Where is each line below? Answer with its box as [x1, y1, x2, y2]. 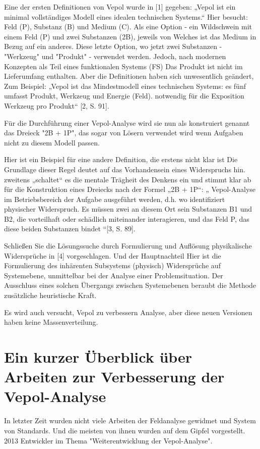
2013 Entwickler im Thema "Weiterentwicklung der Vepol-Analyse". [4, 435, 213, 445]
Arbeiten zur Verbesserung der [4, 366, 225, 387]
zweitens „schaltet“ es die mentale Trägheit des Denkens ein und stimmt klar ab [4, 174, 251, 184]
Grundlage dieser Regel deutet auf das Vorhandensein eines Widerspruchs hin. [4, 164, 245, 174]
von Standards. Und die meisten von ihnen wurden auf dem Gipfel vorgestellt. [4, 425, 245, 435]
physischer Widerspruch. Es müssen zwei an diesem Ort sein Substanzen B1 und [4, 204, 252, 214]
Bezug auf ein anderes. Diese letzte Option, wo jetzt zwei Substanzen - [4, 41, 222, 52]
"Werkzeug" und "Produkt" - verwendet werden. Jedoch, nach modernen [4, 51, 226, 61]
